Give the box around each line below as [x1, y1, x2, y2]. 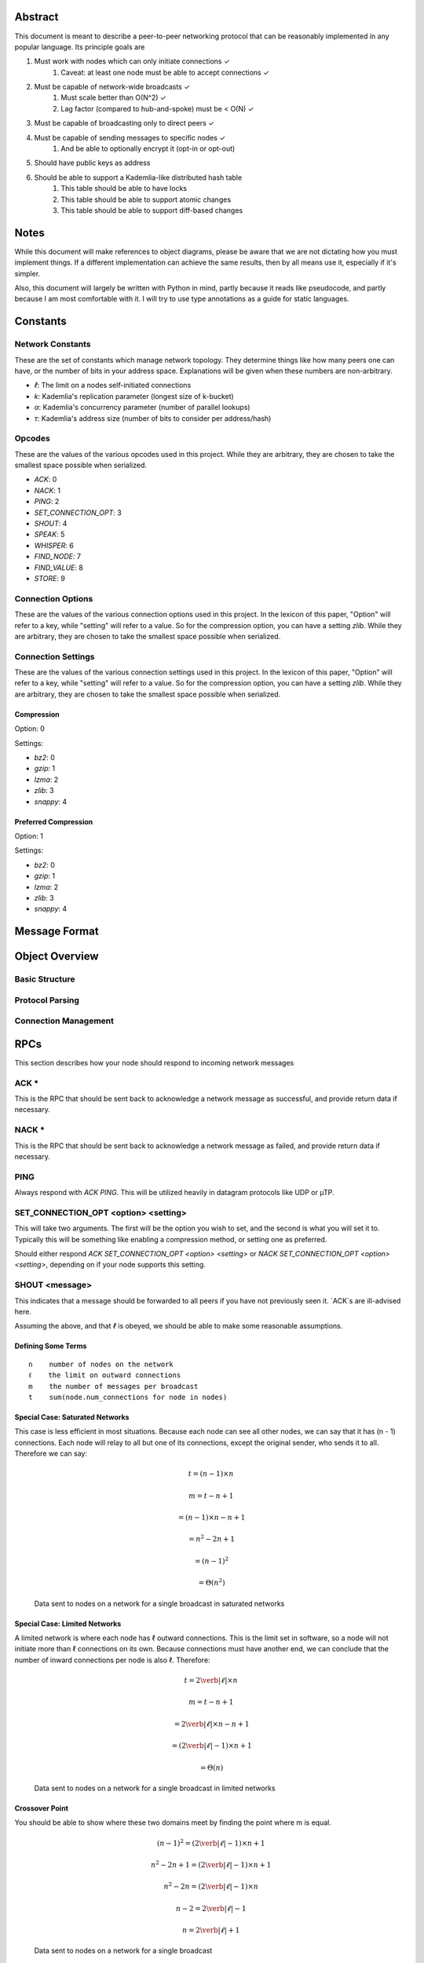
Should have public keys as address [34, 158, 151, 168]
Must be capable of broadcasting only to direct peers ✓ [34, 119, 215, 128]
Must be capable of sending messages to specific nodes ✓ [34, 133, 226, 142]
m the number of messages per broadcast [28, 1382, 199, 1391]
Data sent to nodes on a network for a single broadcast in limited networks [34, 1783, 276, 1793]
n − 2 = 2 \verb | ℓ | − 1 [175, 1904, 247, 1913]
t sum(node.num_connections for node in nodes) [28, 1392, 228, 1402]
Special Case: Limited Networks [14, 1618, 122, 1629]
